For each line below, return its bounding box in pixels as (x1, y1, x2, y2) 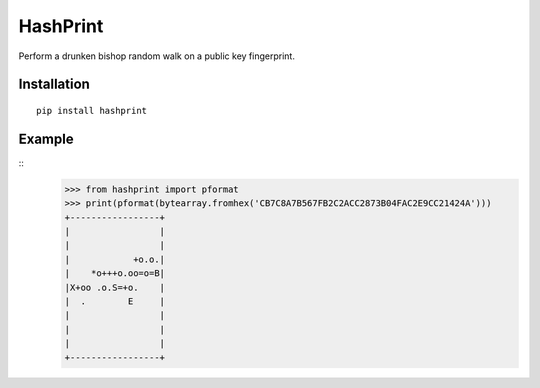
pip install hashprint (36, 105, 148, 116)
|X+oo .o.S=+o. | (64, 281, 165, 293)
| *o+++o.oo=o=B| (64, 268, 165, 279)
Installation (18, 76, 90, 93)
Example (18, 130, 74, 147)
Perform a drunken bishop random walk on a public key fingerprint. (18, 50, 295, 62)
